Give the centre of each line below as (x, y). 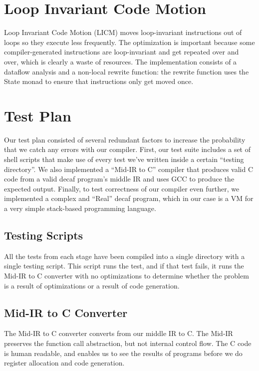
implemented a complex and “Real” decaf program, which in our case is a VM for (129, 198)
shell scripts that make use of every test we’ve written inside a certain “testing (124, 159)
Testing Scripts (44, 235)
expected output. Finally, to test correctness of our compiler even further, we (122, 188)
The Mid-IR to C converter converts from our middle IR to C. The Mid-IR (119, 333)
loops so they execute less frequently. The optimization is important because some (129, 42)
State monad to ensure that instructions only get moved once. (99, 81)
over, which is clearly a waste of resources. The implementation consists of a (121, 61)
